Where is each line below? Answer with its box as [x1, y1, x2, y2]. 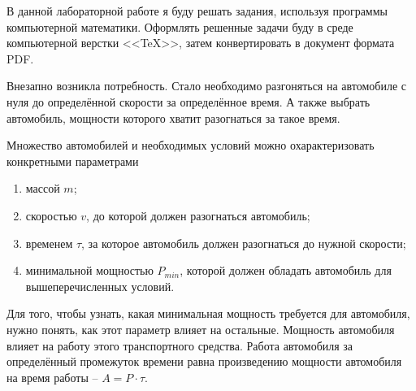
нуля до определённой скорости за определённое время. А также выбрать [6, 93, 370, 110]
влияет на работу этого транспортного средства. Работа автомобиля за [6, 337, 353, 354]
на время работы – [6, 368, 98, 385]
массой [25, 180, 60, 197]
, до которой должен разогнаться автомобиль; [86, 206, 310, 224]
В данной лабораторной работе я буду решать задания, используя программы [6, 2, 388, 19]
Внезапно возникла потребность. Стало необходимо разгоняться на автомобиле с [6, 77, 407, 94]
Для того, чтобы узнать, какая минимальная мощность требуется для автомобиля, [6, 305, 410, 322]
